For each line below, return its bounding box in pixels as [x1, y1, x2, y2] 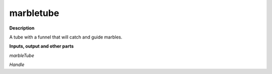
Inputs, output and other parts [9, 43, 74, 49]
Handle [9, 61, 25, 67]
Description [9, 25, 35, 31]
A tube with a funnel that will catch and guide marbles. [9, 34, 123, 40]
